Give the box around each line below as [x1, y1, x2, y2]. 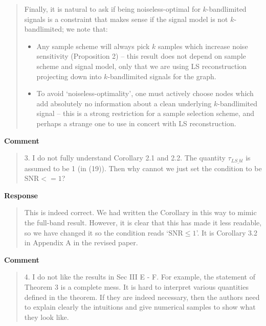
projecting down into [36, 71, 102, 81]
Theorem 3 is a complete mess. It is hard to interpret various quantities [24, 281, 249, 292]
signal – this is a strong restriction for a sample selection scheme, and [36, 108, 254, 119]
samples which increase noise [158, 40, 248, 51]
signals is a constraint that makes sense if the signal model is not [24, 13, 228, 24]
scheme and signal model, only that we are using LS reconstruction [36, 60, 247, 71]
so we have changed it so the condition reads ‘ [24, 227, 169, 238]
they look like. [24, 311, 69, 322]
